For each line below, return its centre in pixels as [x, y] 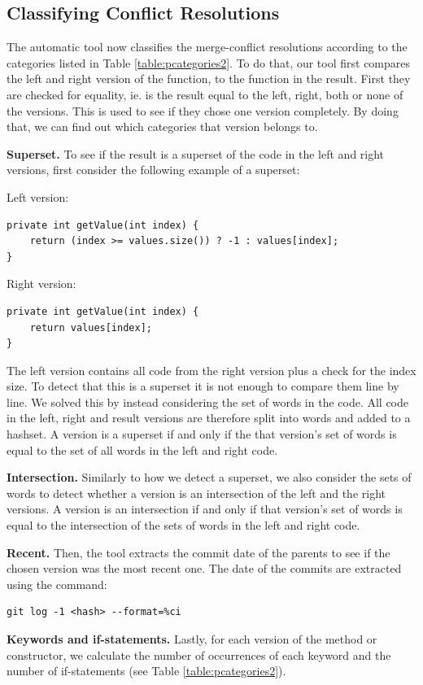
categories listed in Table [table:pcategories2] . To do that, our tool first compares [209, 62]
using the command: [57, 584]
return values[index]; [91, 327]
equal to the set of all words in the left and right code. [142, 449]
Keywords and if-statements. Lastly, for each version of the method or [192, 639]
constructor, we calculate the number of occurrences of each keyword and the [199, 654]
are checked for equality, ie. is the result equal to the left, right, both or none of [205, 94]
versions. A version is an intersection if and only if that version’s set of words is [205, 509]
